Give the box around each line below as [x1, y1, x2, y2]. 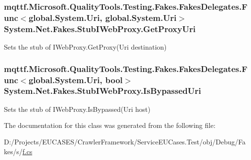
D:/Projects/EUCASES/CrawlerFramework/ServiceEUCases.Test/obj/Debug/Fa [4, 136, 246, 146]
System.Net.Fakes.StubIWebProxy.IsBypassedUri [4, 85, 201, 97]
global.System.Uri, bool [28, 73, 123, 86]
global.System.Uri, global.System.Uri [28, 11, 177, 23]
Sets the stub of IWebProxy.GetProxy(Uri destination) [4, 42, 167, 52]
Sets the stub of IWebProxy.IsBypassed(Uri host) [4, 104, 151, 114]
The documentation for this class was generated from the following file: [4, 120, 215, 130]
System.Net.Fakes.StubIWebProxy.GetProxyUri [4, 22, 196, 35]
